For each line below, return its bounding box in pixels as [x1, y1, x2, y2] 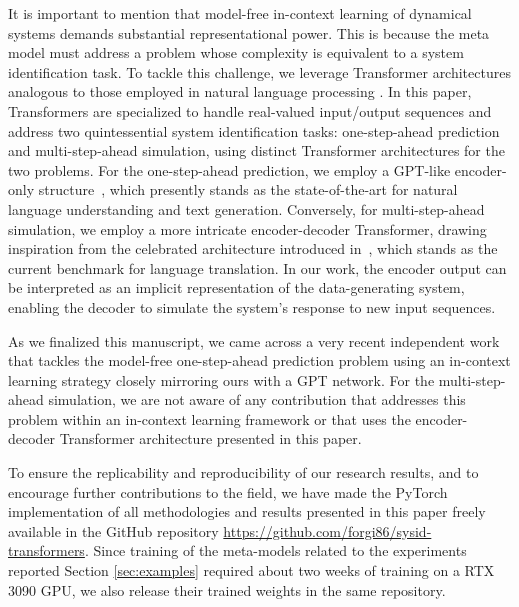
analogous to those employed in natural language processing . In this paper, [8, 81, 472, 102]
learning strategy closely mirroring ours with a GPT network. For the [8, 369, 435, 390]
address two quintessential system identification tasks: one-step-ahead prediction [8, 120, 500, 141]
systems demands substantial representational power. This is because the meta [8, 22, 490, 43]
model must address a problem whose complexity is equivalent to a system [8, 42, 464, 63]
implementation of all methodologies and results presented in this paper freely [8, 501, 486, 522]
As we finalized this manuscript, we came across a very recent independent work [8, 330, 500, 351]
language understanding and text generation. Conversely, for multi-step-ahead [8, 198, 485, 219]
